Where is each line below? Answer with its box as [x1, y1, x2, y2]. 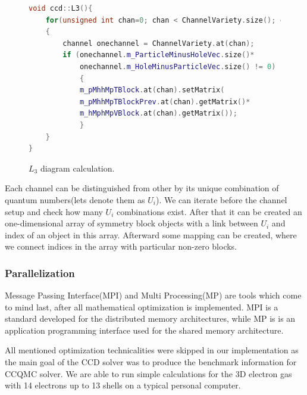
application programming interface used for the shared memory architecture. [5, 324, 284, 336]
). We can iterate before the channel [155, 193, 287, 206]
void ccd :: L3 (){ [29, 4, 93, 13]
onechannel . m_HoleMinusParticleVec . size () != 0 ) [79, 62, 276, 71]
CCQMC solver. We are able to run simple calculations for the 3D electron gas [5, 367, 292, 380]
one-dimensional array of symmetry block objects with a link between [5, 217, 258, 229]
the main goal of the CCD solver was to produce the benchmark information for [5, 356, 297, 368]
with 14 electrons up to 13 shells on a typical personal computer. [5, 379, 241, 391]
